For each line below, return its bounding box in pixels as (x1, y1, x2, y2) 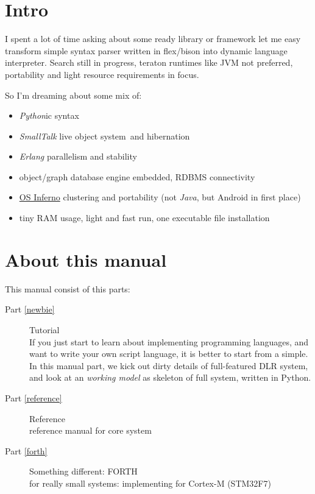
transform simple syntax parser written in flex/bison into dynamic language (5, 44, 288, 57)
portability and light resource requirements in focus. (5, 68, 199, 80)
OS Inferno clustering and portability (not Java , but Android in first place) (19, 191, 301, 203)
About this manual (5, 247, 167, 272)
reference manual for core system (29, 424, 152, 437)
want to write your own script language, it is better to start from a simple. (29, 347, 308, 360)
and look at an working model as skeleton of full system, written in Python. (29, 371, 311, 384)
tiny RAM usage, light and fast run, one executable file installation (19, 211, 270, 224)
